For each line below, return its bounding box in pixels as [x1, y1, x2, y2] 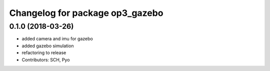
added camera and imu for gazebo [21, 36, 93, 42]
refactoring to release [21, 50, 66, 56]
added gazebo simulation [21, 43, 74, 49]
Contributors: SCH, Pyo [21, 57, 70, 63]
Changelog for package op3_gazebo [9, 7, 163, 18]
